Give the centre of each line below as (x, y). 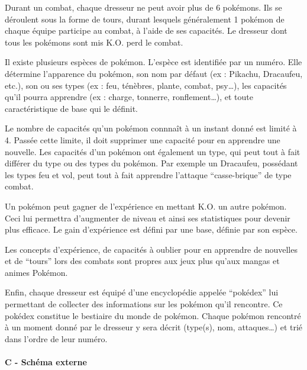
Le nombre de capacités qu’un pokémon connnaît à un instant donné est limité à (151, 128)
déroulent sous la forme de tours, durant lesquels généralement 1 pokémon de (145, 19)
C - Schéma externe (46, 362)
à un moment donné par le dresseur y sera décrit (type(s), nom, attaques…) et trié (154, 327)
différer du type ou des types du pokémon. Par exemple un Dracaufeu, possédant (151, 163)
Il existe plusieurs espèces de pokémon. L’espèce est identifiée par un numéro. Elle (153, 62)
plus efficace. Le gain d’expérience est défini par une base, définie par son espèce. (151, 229)
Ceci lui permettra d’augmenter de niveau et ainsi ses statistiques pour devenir (148, 218)
